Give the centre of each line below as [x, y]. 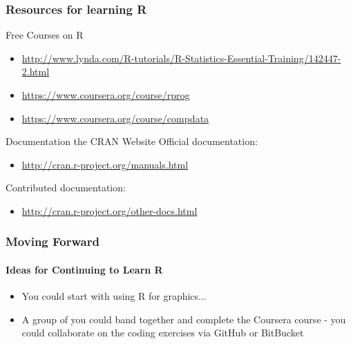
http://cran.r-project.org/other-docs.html [110, 210]
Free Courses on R [45, 35]
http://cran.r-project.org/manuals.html [105, 164]
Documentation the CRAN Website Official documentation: [132, 141]
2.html [36, 71]
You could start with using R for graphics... [114, 296]
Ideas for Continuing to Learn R [84, 269]
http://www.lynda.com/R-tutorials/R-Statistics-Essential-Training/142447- [181, 58]
